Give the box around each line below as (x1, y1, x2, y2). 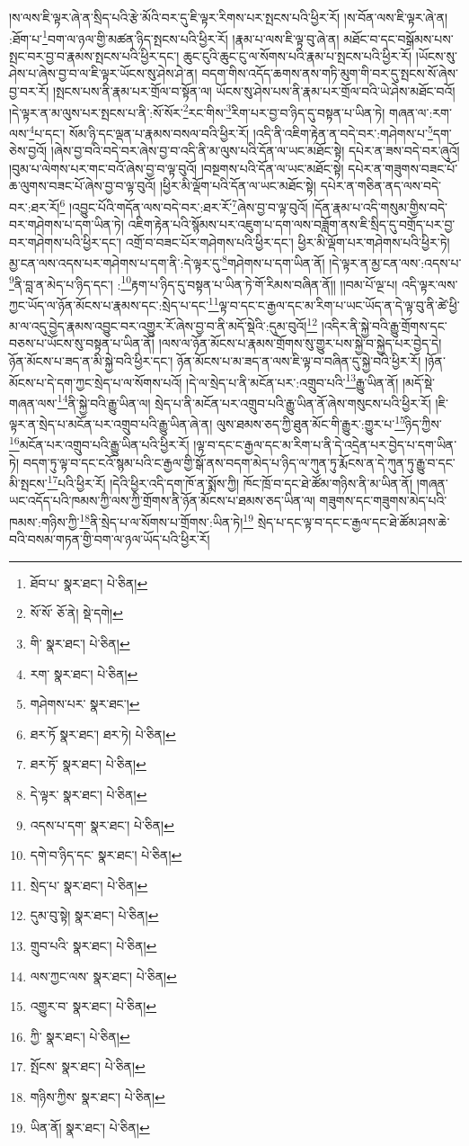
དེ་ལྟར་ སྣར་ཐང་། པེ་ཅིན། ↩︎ (30, 784, 147, 803)
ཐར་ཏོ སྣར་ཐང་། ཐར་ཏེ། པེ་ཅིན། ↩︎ (30, 724, 176, 743)
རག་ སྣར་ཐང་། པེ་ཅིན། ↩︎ (30, 664, 138, 683)
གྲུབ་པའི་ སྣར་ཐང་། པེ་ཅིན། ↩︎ (30, 936, 157, 954)
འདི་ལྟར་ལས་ (402, 274, 458, 293)
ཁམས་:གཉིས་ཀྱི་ (9, 512, 80, 531)
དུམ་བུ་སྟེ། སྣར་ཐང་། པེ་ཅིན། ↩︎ (30, 906, 159, 925)
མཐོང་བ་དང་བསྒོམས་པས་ (343, 29, 454, 48)
